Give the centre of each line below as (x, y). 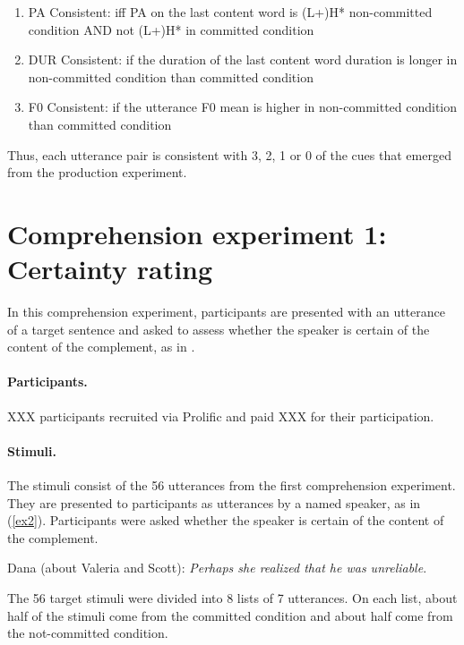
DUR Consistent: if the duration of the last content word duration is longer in (243, 59)
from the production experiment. (97, 172)
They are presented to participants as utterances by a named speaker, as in (214, 502)
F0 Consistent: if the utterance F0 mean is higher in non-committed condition (243, 107)
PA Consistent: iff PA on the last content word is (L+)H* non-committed (230, 12)
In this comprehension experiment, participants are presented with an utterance (226, 312)
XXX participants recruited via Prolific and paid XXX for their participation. (221, 416)
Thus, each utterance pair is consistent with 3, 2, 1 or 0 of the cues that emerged (229, 154)
